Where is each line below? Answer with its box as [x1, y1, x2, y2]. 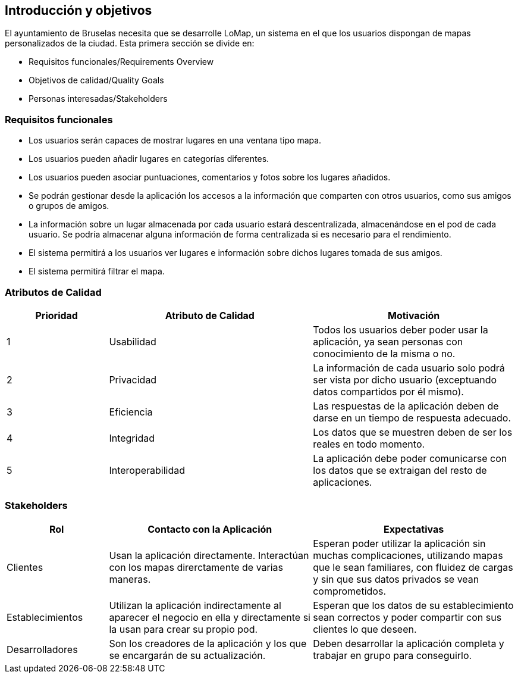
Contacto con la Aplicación [147, 523, 272, 535]
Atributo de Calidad [165, 309, 255, 321]
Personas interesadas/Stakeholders [29, 93, 168, 104]
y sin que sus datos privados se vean [313, 573, 479, 585]
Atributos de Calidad [5, 286, 102, 298]
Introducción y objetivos [5, 3, 152, 18]
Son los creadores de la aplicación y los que [109, 637, 307, 649]
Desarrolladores [7, 643, 78, 655]
